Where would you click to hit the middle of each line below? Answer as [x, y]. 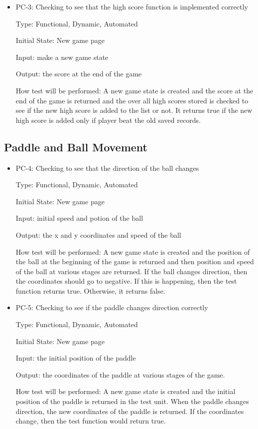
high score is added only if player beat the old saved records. [108, 120]
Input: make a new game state [62, 57]
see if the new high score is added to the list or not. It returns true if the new [134, 110]
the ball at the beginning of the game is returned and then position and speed [135, 261]
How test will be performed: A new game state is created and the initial [126, 391]
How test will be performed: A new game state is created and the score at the [134, 90]
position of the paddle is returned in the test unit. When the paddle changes [132, 401]
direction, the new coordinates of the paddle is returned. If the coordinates [130, 411]
